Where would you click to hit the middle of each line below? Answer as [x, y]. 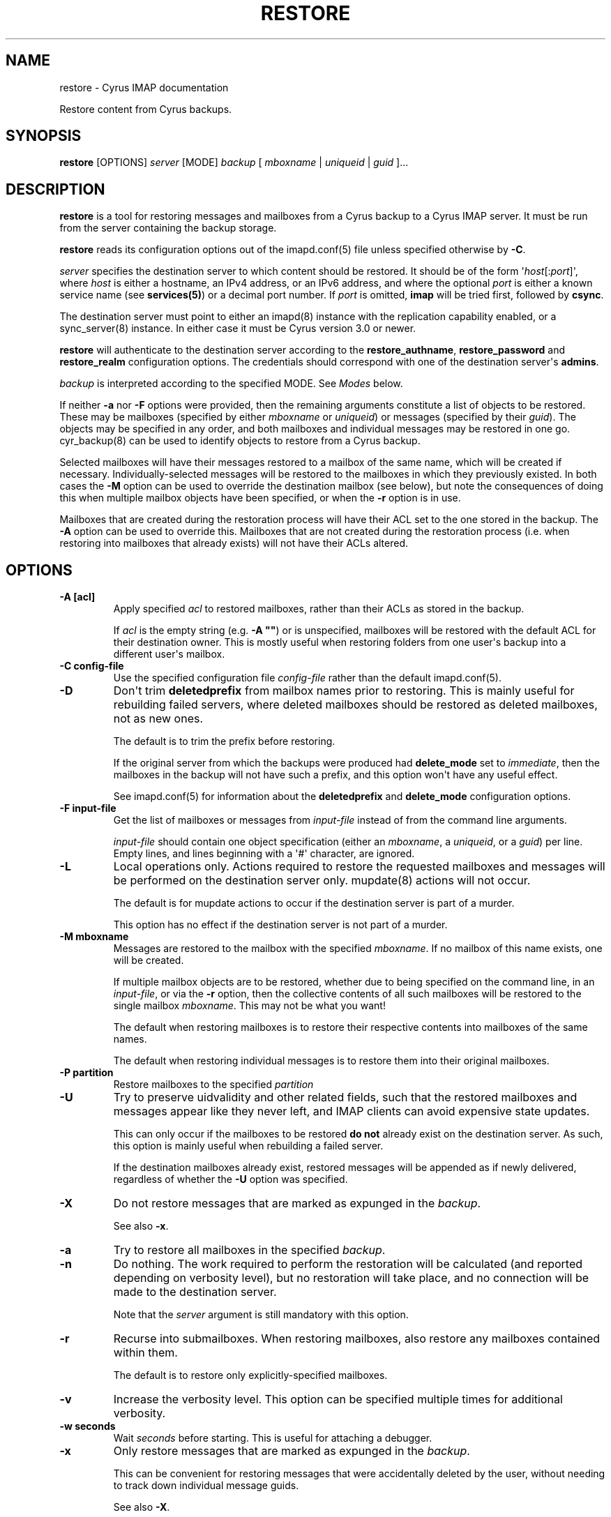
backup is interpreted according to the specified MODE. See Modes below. [231, 384]
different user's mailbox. [169, 654]
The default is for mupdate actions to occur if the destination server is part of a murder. [314, 903]
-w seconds [88, 1426]
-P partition [86, 1073]
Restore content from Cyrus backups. [146, 109]
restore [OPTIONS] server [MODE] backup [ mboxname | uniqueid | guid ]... [234, 163]
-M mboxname [94, 937]
